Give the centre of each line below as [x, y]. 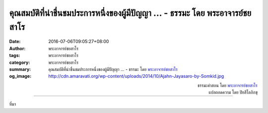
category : [20, 62]
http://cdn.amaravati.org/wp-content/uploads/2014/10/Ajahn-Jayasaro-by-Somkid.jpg [136, 76]
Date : [15, 42]
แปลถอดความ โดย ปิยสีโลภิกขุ [233, 92]
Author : [17, 48]
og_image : [20, 76]
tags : [15, 56]
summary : [20, 69]
